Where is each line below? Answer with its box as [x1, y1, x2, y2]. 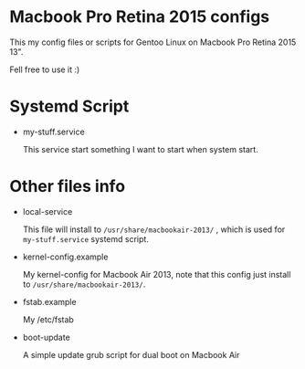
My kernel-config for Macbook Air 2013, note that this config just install [22, 269, 291, 279]
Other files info [9, 176, 126, 197]
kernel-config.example [22, 251, 109, 262]
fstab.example [22, 296, 77, 307]
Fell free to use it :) [9, 64, 80, 75]
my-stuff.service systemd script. [22, 233, 149, 244]
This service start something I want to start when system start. [22, 143, 258, 154]
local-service [22, 206, 73, 216]
